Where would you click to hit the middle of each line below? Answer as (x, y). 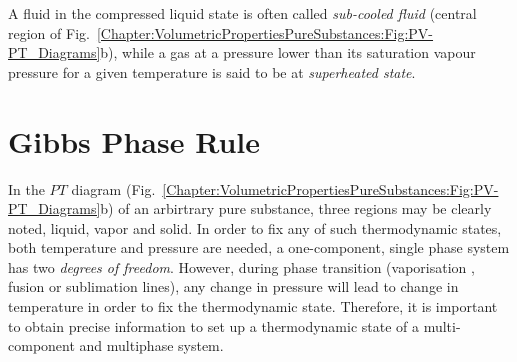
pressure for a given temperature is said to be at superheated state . (212, 71)
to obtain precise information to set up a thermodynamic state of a (214, 325)
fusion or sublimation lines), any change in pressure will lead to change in (233, 286)
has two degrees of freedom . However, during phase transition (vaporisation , (241, 266)
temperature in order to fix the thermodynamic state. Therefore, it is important (253, 306)
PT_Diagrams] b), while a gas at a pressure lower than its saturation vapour (242, 52)
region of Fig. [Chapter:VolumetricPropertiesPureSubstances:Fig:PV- (221, 32)
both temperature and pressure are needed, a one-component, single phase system (259, 247)
